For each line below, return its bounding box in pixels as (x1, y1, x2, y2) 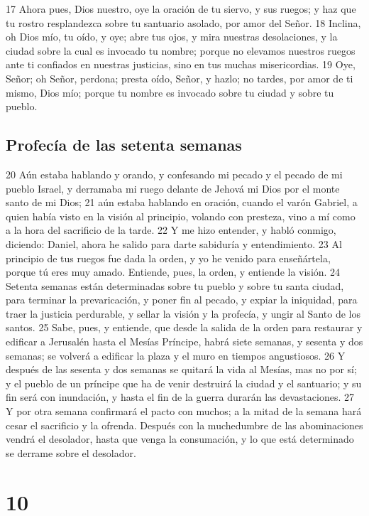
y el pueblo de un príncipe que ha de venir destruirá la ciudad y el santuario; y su (6, 375, 362, 390)
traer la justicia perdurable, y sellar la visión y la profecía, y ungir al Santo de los (6, 306, 360, 321)
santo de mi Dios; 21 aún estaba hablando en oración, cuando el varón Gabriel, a (6, 195, 358, 210)
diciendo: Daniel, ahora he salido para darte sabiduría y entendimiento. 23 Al (6, 236, 342, 251)
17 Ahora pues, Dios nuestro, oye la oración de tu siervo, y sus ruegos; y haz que (6, 1, 356, 16)
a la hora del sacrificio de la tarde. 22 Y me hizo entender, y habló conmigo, (6, 222, 336, 237)
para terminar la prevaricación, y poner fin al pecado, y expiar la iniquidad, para (6, 292, 358, 307)
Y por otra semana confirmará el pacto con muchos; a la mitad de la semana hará (6, 404, 362, 419)
